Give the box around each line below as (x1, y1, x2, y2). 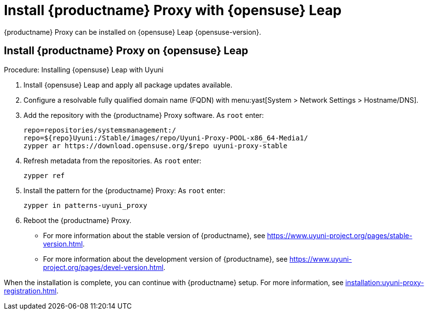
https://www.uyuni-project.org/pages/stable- (267, 231, 412, 240)
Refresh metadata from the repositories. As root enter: (23, 156, 202, 165)
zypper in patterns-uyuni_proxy (23, 201, 147, 209)
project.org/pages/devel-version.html (43, 263, 164, 271)
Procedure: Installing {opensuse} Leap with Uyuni (4, 65, 164, 74)
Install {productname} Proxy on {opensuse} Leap (4, 45, 248, 57)
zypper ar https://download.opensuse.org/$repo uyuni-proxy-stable (23, 141, 288, 150)
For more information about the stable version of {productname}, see (43, 231, 266, 240)
